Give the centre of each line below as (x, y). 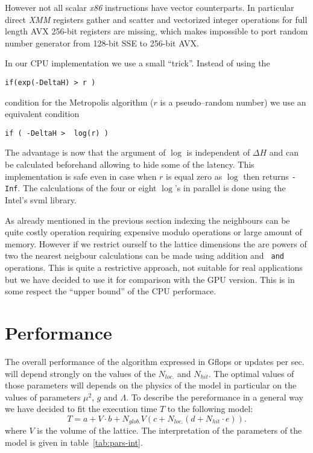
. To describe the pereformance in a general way (215, 397)
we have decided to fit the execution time (81, 409)
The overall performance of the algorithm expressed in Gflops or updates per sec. (155, 361)
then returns (266, 176)
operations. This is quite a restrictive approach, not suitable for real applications (154, 267)
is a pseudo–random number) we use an (233, 102)
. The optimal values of (251, 373)
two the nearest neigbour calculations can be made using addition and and (144, 255)
